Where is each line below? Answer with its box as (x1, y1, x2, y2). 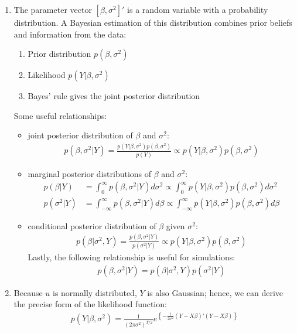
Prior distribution (28, 47, 91, 60)
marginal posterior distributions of (28, 167, 152, 179)
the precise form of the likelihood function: (13, 298, 167, 310)
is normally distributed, (53, 286, 137, 298)
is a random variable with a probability (127, 4, 268, 15)
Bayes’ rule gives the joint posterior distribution (28, 90, 200, 102)
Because (13, 286, 43, 298)
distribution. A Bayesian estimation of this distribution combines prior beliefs (13, 16, 292, 28)
